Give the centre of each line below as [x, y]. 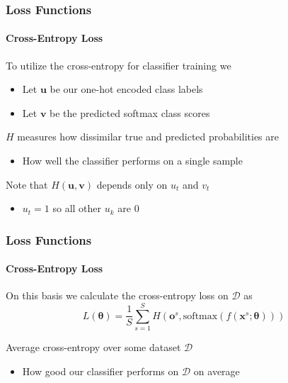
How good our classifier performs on [100, 371]
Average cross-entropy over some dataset [93, 347]
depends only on [132, 184]
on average [217, 371]
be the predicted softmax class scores [130, 112]
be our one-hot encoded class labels [126, 89]
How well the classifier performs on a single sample [132, 161]
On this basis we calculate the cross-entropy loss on [117, 295]
